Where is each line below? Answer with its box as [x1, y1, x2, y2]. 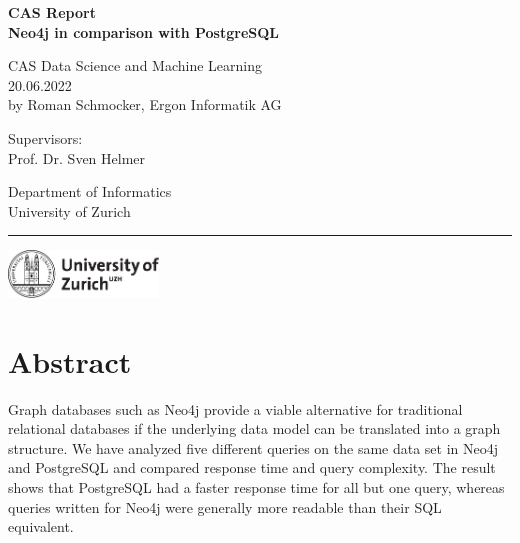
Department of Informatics [8, 181, 172, 202]
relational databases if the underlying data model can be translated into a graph [8, 418, 501, 439]
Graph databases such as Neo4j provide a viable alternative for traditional [8, 398, 463, 419]
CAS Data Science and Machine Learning [8, 55, 262, 76]
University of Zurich [8, 200, 131, 221]
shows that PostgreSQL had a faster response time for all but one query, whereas [8, 477, 505, 497]
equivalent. [8, 516, 74, 537]
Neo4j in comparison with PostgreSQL [8, 21, 280, 42]
